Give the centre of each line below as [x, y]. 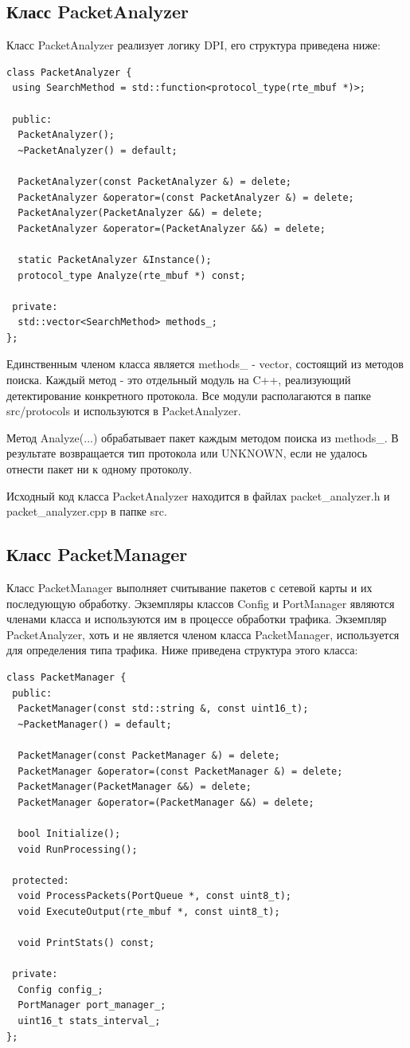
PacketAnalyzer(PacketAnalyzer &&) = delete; [141, 213]
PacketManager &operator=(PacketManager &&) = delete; [166, 802]
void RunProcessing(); [78, 849]
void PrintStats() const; [86, 943]
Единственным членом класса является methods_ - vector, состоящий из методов [205, 364]
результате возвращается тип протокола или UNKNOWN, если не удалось [187, 453]
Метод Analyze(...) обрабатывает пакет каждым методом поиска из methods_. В [203, 437]
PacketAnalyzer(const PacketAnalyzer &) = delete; [154, 181]
